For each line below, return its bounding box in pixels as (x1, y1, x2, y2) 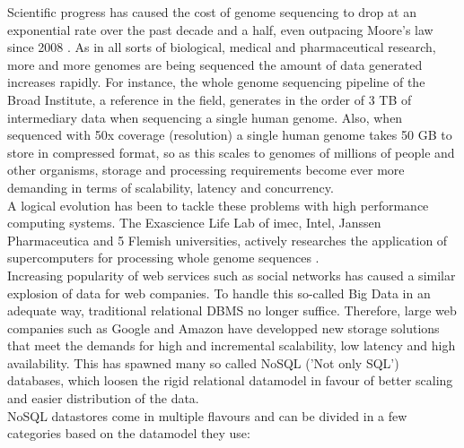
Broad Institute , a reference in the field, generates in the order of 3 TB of (7, 90, 412, 108)
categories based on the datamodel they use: (7, 424, 250, 443)
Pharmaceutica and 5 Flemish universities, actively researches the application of (7, 230, 448, 249)
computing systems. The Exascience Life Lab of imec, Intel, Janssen (7, 213, 381, 232)
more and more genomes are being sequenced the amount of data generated (7, 55, 423, 73)
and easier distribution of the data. (7, 389, 199, 408)
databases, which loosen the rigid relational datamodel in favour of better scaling (7, 371, 453, 390)
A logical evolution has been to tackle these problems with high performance (7, 195, 429, 214)
